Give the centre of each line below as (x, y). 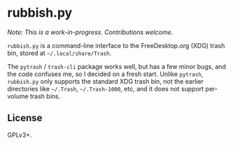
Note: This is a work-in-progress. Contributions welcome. (90, 32)
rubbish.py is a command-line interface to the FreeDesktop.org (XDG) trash (116, 45)
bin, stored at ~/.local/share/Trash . (59, 53)
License (25, 118)
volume (18, 96)
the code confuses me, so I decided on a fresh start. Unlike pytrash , (105, 74)
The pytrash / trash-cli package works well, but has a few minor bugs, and (116, 66)
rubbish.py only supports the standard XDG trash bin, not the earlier (106, 81)
